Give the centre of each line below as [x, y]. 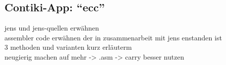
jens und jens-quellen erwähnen [52, 28]
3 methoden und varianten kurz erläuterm [68, 47]
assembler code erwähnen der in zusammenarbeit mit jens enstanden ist [113, 37]
